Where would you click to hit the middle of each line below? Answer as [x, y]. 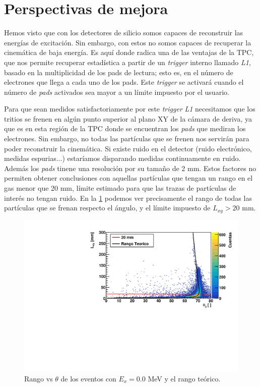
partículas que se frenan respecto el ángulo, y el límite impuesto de [107, 208]
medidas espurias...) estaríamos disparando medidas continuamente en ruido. [122, 158]
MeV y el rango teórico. [184, 378]
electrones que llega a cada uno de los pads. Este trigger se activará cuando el [124, 82]
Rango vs [39, 378]
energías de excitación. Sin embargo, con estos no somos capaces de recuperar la [128, 42]
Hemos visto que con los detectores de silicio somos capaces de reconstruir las [124, 33]
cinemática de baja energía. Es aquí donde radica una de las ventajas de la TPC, [129, 52]
